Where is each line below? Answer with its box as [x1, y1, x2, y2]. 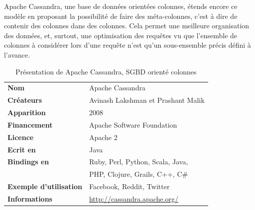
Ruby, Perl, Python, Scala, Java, [89, 156, 188, 167]
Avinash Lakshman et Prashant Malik [89, 95, 205, 105]
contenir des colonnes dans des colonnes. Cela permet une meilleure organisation [4, 20, 250, 31]
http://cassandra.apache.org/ [89, 194, 179, 204]
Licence [7, 132, 34, 142]
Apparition [7, 107, 46, 118]
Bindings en [7, 156, 49, 167]
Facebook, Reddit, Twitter [89, 181, 170, 192]
